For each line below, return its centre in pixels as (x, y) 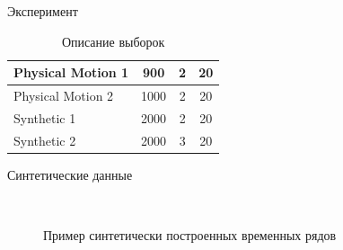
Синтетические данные (70, 174)
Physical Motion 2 (64, 96)
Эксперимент (43, 11)
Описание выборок (113, 41)
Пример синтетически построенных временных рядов (190, 235)
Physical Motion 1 (71, 72)
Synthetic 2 (45, 140)
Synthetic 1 (45, 117)
